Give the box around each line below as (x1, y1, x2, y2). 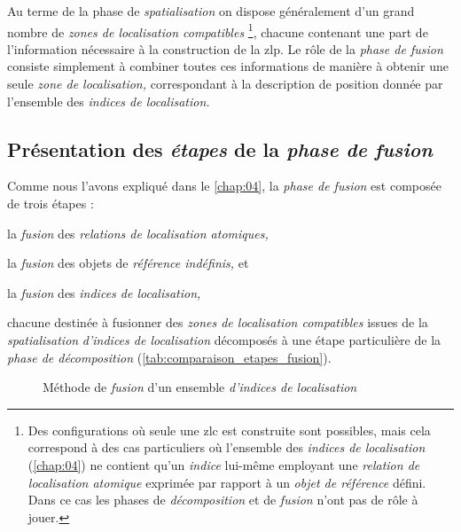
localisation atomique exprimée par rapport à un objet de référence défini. (27, 473, 426, 491)
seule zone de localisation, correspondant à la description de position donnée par (7, 74, 443, 93)
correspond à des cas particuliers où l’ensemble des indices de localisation (27, 438, 426, 457)
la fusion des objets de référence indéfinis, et (7, 254, 249, 272)
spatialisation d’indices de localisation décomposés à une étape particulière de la (7, 330, 441, 348)
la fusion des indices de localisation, (7, 283, 201, 301)
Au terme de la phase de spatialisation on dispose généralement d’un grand (7, 2, 415, 20)
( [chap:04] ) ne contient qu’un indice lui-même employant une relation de (27, 455, 420, 473)
